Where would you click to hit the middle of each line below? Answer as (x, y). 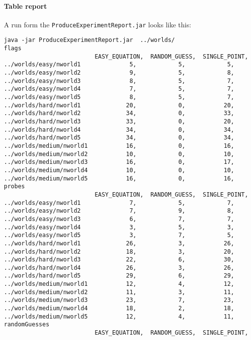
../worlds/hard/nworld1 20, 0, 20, (119, 105)
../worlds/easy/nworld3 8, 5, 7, (119, 81)
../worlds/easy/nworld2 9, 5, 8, (119, 73)
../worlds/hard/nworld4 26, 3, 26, (119, 268)
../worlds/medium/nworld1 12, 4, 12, (119, 284)
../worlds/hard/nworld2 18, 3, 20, (119, 251)
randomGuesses (27, 325)
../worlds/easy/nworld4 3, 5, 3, (119, 227)
